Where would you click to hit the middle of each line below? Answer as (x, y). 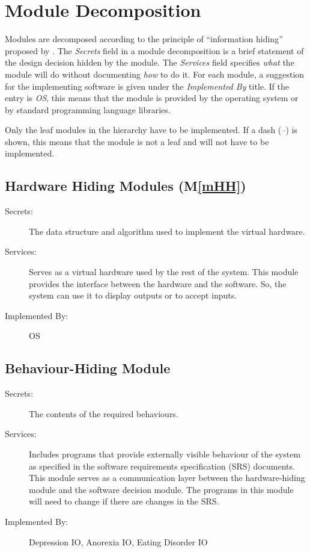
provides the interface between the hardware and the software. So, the (158, 283)
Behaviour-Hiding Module (88, 368)
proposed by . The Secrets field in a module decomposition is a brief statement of (154, 50)
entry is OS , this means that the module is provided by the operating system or (152, 98)
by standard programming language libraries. (88, 109)
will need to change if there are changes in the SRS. (124, 501)
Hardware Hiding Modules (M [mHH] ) (126, 186)
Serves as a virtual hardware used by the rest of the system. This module (164, 272)
